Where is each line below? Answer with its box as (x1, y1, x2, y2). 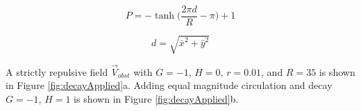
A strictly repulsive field (6, 64, 108, 79)
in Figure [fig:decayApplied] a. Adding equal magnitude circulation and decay (6, 78, 333, 92)
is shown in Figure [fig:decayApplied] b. (74, 92, 239, 106)
